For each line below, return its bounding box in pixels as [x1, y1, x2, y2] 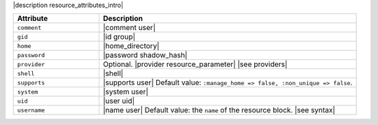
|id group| [102, 32, 136, 42]
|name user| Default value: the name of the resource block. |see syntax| [102, 105, 335, 115]
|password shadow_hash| [102, 50, 188, 60]
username [17, 106, 45, 114]
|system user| [102, 87, 148, 97]
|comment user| [102, 23, 156, 33]
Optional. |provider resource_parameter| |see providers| [102, 59, 288, 69]
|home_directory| [102, 41, 160, 51]
